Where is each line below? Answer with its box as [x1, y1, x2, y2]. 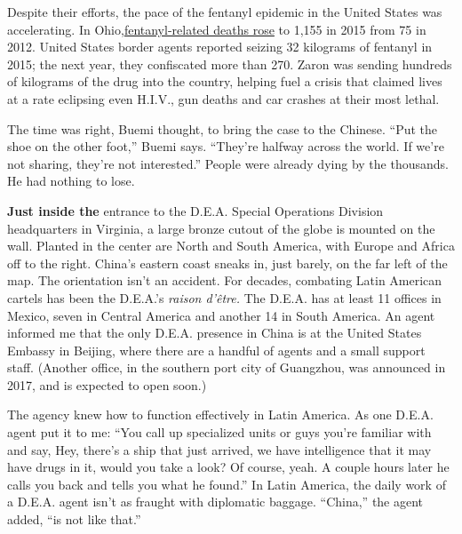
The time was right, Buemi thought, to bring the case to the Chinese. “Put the [7, 119, 438, 138]
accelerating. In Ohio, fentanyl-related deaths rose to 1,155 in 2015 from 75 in [7, 20, 426, 38]
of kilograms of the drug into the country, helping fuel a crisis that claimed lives [7, 72, 442, 91]
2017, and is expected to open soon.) [7, 375, 207, 394]
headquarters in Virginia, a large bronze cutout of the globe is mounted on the [7, 219, 435, 237]
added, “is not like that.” [7, 510, 141, 529]
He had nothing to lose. [7, 171, 135, 190]
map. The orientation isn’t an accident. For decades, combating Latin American [7, 271, 442, 290]
